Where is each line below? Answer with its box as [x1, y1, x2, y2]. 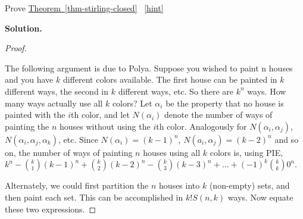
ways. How [247, 85, 286, 97]
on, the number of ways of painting [5, 146, 133, 158]
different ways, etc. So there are [118, 85, 234, 97]
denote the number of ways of [164, 108, 273, 121]
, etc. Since [58, 133, 98, 145]
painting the [5, 120, 49, 132]
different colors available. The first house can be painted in [63, 73, 277, 86]
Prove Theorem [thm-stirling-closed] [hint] [5, 2, 164, 14]
